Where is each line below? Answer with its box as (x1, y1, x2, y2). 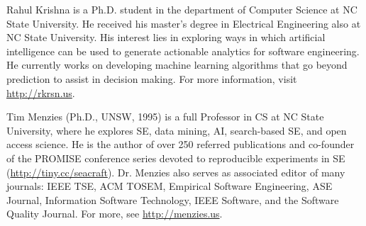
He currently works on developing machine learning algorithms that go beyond (6, 57, 348, 72)
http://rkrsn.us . (6, 85, 75, 100)
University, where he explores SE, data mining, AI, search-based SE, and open (6, 123, 347, 137)
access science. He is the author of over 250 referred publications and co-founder (6, 137, 355, 152)
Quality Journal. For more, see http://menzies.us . (6, 206, 223, 221)
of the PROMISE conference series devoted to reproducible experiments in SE (6, 150, 345, 165)
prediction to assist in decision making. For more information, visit (6, 71, 297, 86)
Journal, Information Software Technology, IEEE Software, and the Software (6, 192, 339, 207)
